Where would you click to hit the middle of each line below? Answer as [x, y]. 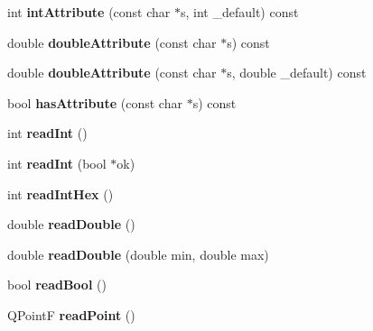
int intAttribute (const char [89, 12]
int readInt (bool [57, 163]
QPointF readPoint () [71, 314]
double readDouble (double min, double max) [138, 254]
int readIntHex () [61, 193]
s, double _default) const [297, 73]
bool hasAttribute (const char [95, 102]
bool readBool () [57, 285]
